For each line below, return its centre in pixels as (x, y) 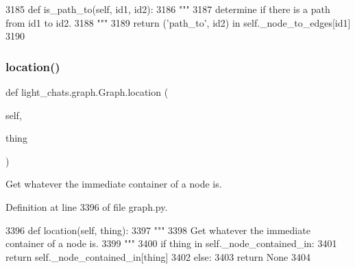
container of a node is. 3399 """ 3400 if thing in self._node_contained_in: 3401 (171, 243)
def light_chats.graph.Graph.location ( (87, 92)
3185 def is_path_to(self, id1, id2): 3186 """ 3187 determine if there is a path (168, 9)
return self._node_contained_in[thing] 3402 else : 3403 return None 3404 (158, 256)
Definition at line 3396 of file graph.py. (87, 206)
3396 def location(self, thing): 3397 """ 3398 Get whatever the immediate (158, 230)
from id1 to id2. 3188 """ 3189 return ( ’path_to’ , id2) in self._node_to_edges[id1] (178, 22)
